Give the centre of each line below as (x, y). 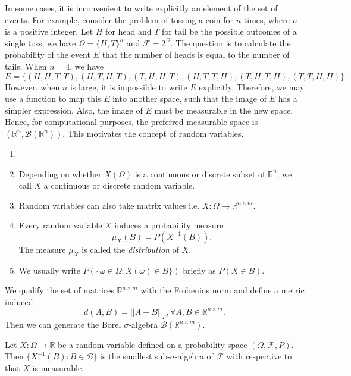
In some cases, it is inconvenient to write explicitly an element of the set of (141, 8)
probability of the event (48, 54)
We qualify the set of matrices (59, 290)
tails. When (26, 66)
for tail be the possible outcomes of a (229, 31)
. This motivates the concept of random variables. (153, 133)
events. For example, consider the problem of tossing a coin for (119, 19)
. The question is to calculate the (231, 43)
